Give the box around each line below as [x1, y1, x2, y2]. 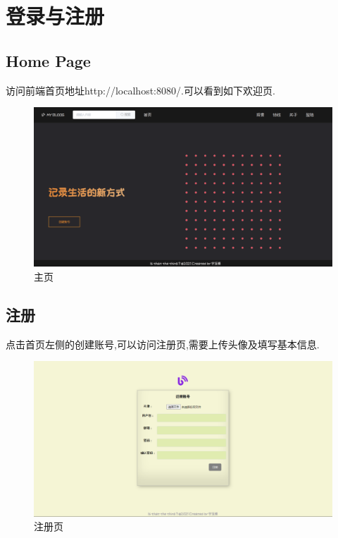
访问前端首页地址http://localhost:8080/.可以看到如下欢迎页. [6, 82, 275, 97]
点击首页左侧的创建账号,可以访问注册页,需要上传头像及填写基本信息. [6, 336, 320, 351]
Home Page [6, 49, 91, 71]
